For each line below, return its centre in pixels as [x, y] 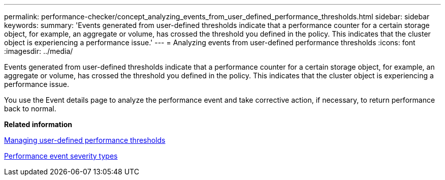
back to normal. [30, 109]
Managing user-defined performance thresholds [85, 140]
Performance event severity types [61, 156]
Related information [38, 124]
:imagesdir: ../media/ [39, 51]
